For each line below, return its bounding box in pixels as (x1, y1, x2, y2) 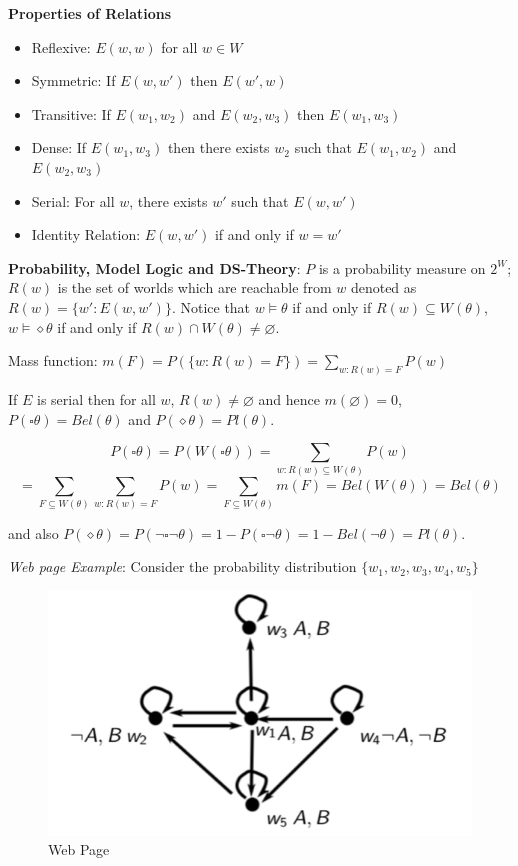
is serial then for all (37, 388, 156, 409)
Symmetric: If (31, 70, 116, 91)
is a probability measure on (318, 257, 486, 278)
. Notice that (171, 296, 251, 317)
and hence (258, 388, 320, 409)
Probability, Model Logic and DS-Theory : (8, 257, 301, 278)
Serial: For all (31, 190, 115, 211)
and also (8, 522, 59, 543)
